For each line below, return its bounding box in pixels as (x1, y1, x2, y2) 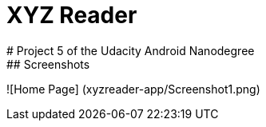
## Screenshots (6, 57, 90, 71)
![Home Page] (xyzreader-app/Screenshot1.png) (6, 81, 260, 96)
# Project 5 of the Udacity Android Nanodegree (6, 43, 255, 58)
